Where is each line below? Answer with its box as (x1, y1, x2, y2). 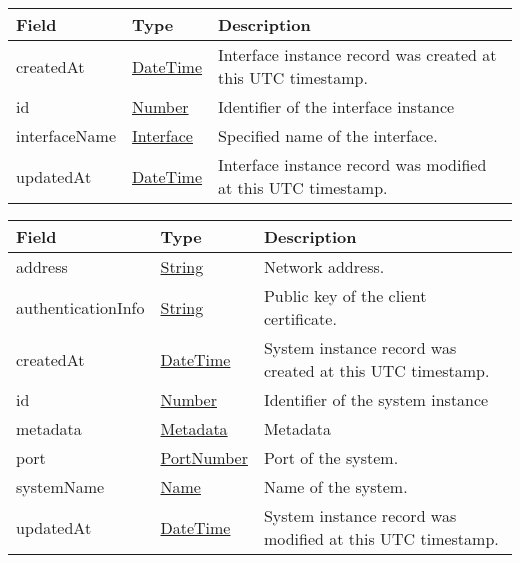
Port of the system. (263, 446, 399, 469)
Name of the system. (263, 475, 408, 498)
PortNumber (160, 446, 248, 469)
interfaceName (16, 124, 117, 147)
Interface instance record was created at (218, 43, 497, 66)
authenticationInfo (16, 295, 145, 319)
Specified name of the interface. (218, 124, 438, 147)
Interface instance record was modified (218, 153, 487, 176)
